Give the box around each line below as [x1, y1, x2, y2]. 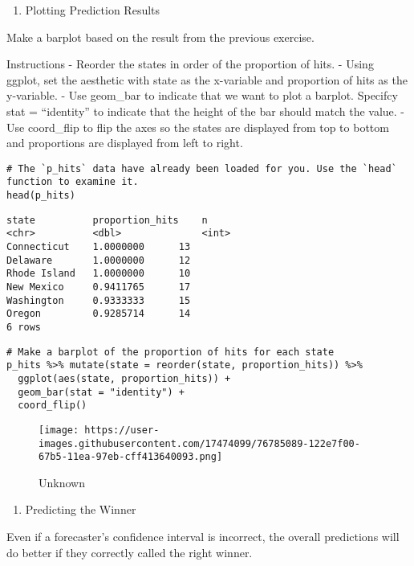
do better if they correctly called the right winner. [6, 543, 253, 560]
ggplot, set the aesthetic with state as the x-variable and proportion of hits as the [6, 71, 408, 88]
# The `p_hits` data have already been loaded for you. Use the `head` [6, 162, 397, 174]
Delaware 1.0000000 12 [6, 254, 191, 266]
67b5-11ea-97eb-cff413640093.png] [39, 451, 223, 463]
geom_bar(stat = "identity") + [18, 386, 185, 398]
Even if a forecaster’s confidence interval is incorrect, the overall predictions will [6, 528, 400, 545]
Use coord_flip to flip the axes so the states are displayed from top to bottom [6, 118, 389, 135]
